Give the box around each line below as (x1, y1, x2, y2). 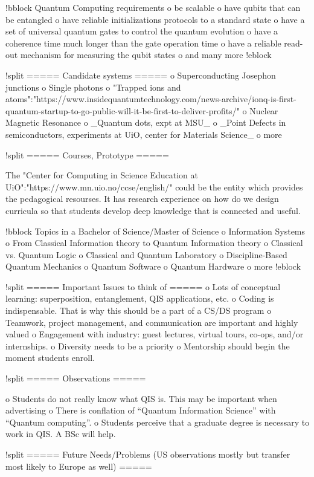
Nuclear (249, 104, 278, 117)
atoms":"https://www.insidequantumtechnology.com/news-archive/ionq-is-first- (5, 92, 296, 105)
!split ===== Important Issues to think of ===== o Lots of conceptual (5, 280, 281, 293)
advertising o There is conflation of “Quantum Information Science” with (5, 404, 276, 417)
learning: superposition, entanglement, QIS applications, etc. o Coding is (5, 292, 274, 305)
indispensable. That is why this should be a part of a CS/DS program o (5, 304, 272, 317)
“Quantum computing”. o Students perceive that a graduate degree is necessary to (5, 415, 310, 428)
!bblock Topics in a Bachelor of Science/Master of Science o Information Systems (5, 224, 306, 237)
